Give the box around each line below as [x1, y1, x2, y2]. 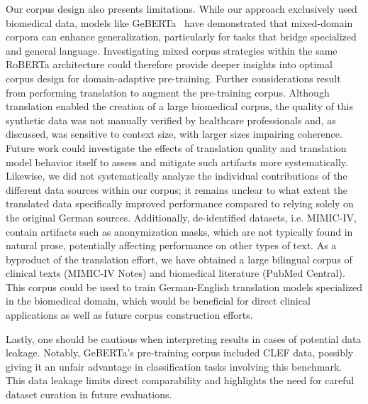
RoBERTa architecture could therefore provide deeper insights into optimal [6, 57, 333, 72]
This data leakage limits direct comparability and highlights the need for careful [6, 373, 355, 388]
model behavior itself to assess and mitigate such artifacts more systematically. [6, 154, 348, 169]
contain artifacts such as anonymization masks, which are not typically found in [6, 224, 353, 239]
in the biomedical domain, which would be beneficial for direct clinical [6, 293, 311, 308]
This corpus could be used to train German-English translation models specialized [6, 279, 363, 294]
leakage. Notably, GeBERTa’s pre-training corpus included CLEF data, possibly [6, 345, 354, 360]
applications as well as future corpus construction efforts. [6, 307, 253, 322]
